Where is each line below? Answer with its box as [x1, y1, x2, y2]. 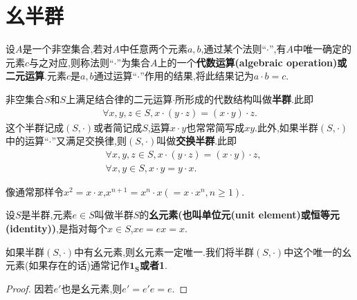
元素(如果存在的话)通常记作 [6, 258, 129, 272]
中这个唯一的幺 [284, 244, 352, 259]
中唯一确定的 [293, 41, 351, 56]
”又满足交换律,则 [51, 133, 127, 148]
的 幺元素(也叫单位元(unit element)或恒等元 [139, 207, 340, 222]
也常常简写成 [186, 120, 245, 134]
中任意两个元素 [119, 41, 187, 56]
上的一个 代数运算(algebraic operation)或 [157, 55, 347, 69]
